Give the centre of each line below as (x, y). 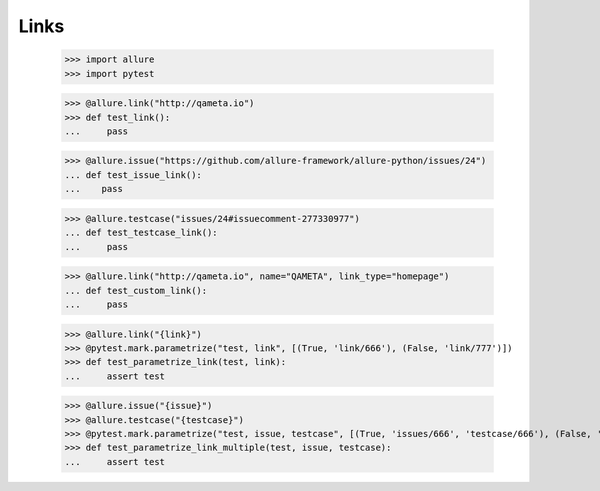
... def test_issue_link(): (133, 174)
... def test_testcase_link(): (141, 233)
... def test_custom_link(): (136, 290)
